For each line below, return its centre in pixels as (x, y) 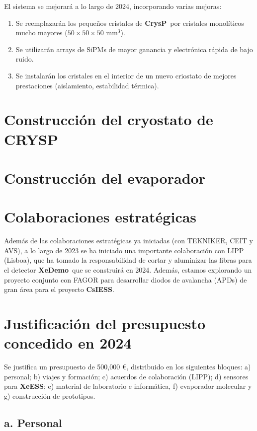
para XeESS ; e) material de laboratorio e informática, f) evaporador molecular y (128, 386)
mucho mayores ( (42, 33)
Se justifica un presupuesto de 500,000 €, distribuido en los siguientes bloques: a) (128, 367)
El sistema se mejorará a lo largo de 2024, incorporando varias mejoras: (113, 6)
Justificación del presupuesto (105, 323)
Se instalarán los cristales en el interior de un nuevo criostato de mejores (126, 75)
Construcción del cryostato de (109, 119)
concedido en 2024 (68, 343)
